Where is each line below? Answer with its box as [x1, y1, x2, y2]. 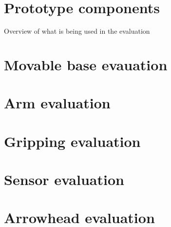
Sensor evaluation [4, 169, 124, 189]
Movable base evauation [4, 54, 168, 74]
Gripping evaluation [4, 131, 141, 151]
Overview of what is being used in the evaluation [4, 26, 150, 36]
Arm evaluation [4, 93, 111, 113]
